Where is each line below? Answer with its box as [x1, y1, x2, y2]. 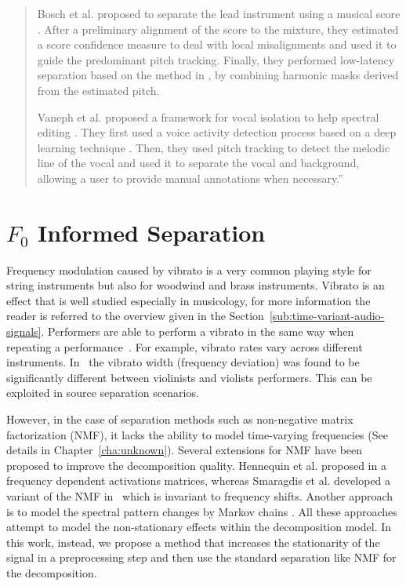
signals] [6, 323, 42, 340]
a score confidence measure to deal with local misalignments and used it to [37, 36, 397, 53]
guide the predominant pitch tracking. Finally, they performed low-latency [37, 51, 395, 67]
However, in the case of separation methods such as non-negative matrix [6, 411, 353, 427]
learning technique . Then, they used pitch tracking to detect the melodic [37, 139, 390, 155]
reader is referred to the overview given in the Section [6, 308, 264, 324]
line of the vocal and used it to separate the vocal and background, [37, 155, 360, 171]
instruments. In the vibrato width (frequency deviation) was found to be [6, 354, 360, 370]
